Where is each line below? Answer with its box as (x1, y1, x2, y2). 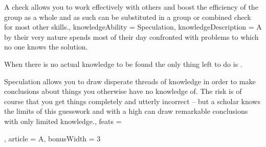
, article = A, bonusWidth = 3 (4, 133, 101, 143)
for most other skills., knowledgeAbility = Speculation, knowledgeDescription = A (4, 21, 262, 32)
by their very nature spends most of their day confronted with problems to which (4, 31, 259, 42)
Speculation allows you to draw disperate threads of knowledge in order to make (4, 76, 256, 86)
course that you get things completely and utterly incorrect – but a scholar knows (4, 95, 260, 106)
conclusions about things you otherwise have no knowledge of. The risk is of (4, 86, 242, 96)
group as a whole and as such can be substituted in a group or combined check (4, 11, 251, 22)
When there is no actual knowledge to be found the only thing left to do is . (4, 58, 242, 69)
